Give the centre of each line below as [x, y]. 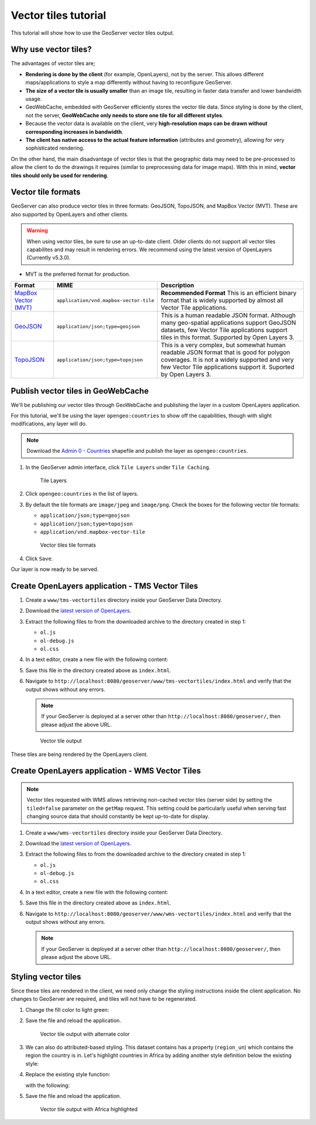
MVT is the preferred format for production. [78, 274]
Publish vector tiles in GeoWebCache [80, 391]
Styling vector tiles [46, 977]
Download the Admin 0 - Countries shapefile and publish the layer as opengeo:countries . [137, 451]
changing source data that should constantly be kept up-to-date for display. [118, 816]
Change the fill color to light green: [67, 1009]
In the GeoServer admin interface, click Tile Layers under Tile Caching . [118, 467]
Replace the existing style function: [68, 1075]
